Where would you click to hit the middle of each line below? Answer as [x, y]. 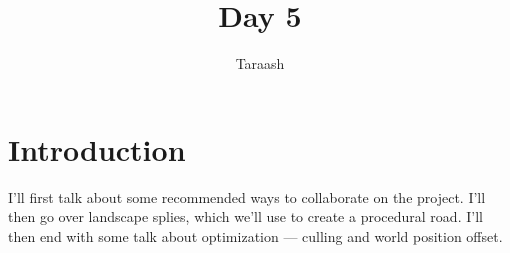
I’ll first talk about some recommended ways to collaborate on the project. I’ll [247, 196]
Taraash [260, 63]
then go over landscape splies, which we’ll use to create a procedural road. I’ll [245, 216]
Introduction [97, 148]
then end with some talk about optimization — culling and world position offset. [255, 235]
